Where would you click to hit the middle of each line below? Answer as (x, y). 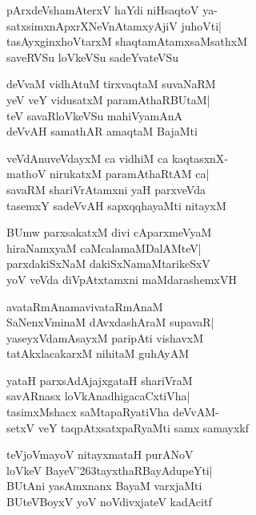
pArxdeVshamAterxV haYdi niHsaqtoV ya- (112, 10)
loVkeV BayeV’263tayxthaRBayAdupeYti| (110, 470)
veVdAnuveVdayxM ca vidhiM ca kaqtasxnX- (118, 158)
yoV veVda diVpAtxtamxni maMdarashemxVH (122, 279)
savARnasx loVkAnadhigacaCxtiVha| (98, 396)
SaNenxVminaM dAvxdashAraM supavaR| (110, 322)
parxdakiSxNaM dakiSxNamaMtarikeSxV (108, 264)
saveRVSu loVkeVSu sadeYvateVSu (93, 57)
